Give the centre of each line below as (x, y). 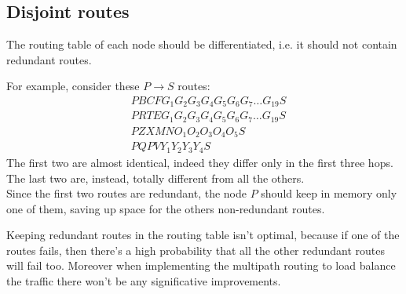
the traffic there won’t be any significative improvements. (144, 281)
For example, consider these (73, 86)
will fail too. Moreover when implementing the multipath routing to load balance (201, 265)
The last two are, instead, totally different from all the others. (155, 178)
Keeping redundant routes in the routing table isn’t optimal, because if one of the (203, 235)
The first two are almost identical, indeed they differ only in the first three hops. (200, 162)
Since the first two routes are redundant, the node (126, 193)
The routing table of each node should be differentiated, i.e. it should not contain (202, 44)
